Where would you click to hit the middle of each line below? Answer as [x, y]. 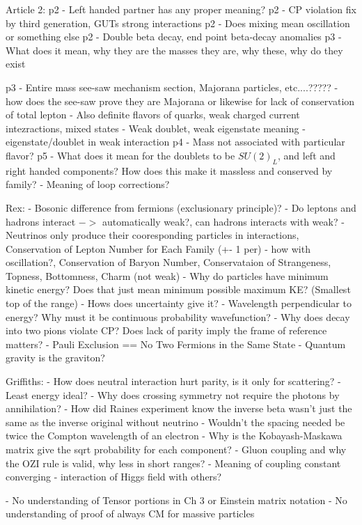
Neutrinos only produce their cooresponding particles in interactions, [152, 235]
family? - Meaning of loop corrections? [88, 184]
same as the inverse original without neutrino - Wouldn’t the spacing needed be [175, 422]
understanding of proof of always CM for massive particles [130, 514]
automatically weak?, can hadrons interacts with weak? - [223, 221]
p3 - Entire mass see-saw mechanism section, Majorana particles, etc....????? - [172, 87]
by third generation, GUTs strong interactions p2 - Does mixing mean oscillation [178, 23]
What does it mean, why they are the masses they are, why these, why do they [174, 50]
